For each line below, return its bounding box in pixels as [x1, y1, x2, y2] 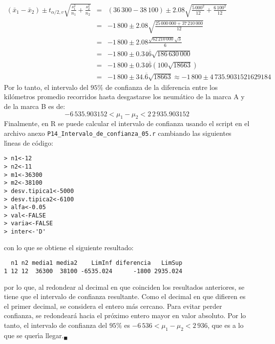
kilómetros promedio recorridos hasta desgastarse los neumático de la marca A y [4, 91, 245, 102]
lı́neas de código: [4, 137, 53, 148]
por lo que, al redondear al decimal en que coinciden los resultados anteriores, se [4, 281, 245, 292]
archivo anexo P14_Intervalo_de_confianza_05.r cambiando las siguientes [4, 128, 232, 138]
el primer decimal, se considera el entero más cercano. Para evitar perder [4, 301, 222, 311]
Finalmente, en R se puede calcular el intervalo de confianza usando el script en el [4, 118, 250, 129]
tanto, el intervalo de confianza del [4, 320, 107, 330]
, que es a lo [207, 320, 244, 330]
